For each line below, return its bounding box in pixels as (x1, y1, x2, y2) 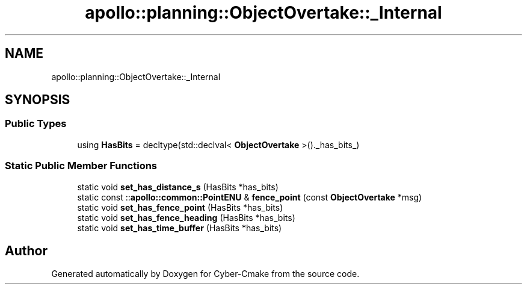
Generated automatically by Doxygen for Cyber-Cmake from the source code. (51, 269, 360, 279)
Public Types (5, 117, 67, 130)
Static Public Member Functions (5, 160, 158, 172)
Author (5, 243, 48, 258)
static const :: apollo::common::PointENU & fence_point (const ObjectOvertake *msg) (77, 191, 422, 202)
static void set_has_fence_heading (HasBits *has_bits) (77, 212, 295, 223)
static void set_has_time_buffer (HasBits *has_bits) (77, 222, 282, 233)
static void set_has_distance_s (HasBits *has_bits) (77, 181, 279, 192)
